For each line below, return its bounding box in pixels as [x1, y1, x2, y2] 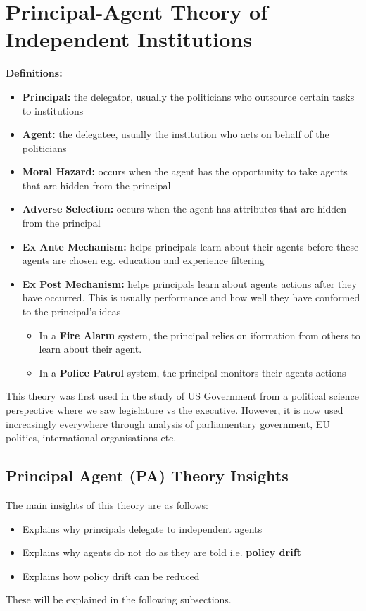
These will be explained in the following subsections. [6, 592, 232, 607]
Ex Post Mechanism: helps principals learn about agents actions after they [22, 276, 357, 291]
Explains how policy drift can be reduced [22, 568, 200, 583]
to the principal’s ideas [22, 304, 121, 319]
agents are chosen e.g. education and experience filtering [22, 253, 265, 267]
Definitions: [6, 65, 63, 80]
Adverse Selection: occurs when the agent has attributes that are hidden [22, 201, 347, 216]
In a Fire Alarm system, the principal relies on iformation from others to [39, 327, 360, 342]
